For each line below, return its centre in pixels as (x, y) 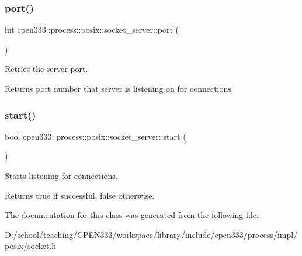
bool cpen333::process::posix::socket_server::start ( (96, 136)
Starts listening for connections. (61, 175)
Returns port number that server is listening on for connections (118, 88)
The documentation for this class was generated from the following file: (132, 215)
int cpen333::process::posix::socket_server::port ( (92, 30)
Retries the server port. (46, 69)
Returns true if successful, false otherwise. (80, 195)
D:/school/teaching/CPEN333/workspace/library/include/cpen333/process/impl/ (151, 234)
